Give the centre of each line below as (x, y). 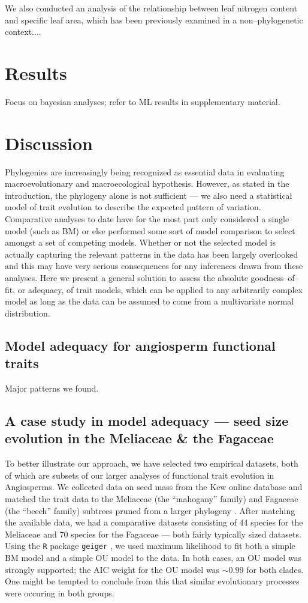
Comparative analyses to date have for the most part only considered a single (147, 219)
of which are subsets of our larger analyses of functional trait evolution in (140, 475)
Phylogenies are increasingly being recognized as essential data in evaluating (145, 171)
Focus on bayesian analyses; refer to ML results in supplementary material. (143, 101)
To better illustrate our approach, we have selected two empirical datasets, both (152, 463)
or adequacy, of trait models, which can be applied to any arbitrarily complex (160, 289)
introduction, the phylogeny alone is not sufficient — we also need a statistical (149, 195)
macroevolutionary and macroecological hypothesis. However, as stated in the (147, 183)
